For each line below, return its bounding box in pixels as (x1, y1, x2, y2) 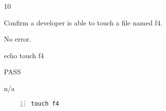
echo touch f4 (4, 50, 44, 60)
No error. (4, 34, 31, 44)
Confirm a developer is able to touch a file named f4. (4, 17, 163, 27)
